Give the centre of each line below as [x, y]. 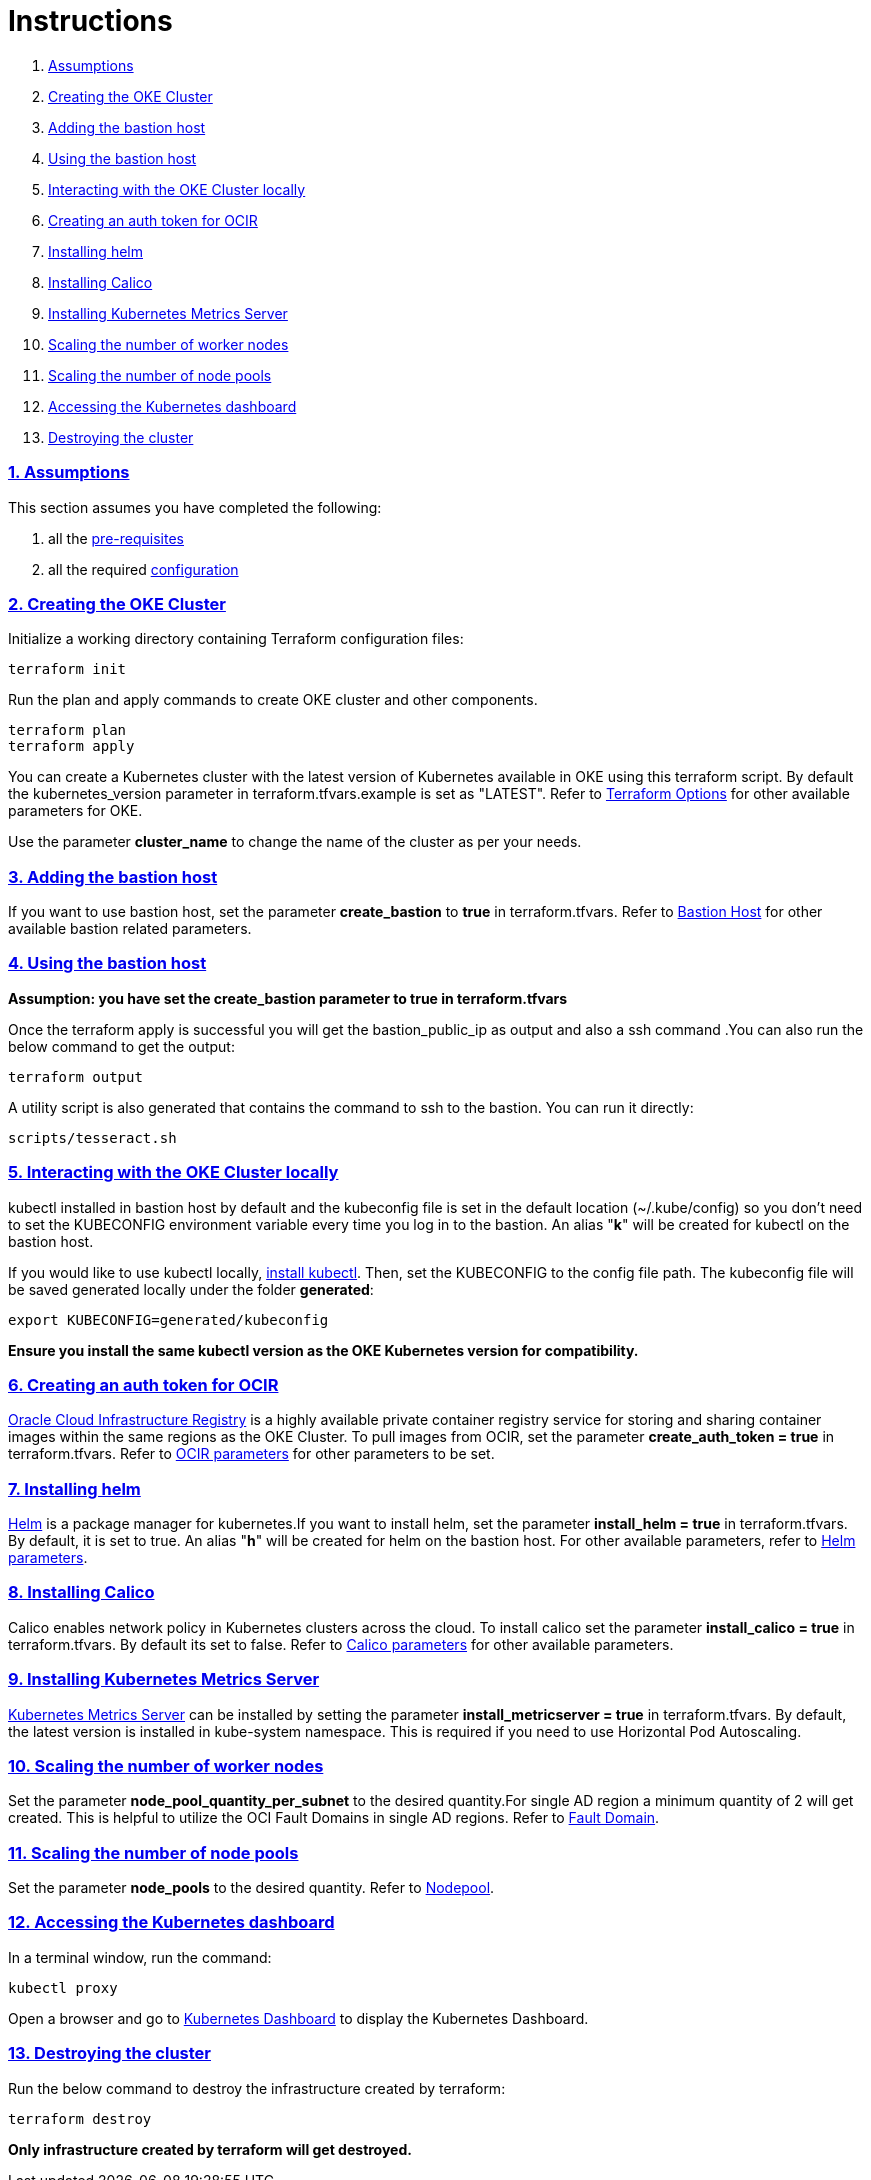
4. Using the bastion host [107, 963]
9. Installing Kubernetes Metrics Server [164, 1679]
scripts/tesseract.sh [92, 1137]
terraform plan [67, 730]
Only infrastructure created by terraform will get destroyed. [210, 2149]
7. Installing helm [74, 1488]
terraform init [67, 669]
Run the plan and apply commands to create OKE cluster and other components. [273, 700]
